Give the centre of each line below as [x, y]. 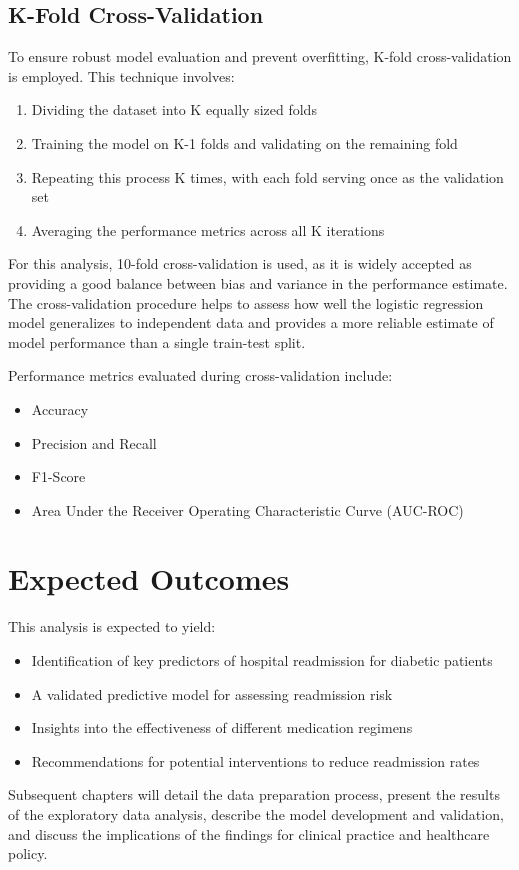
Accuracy [60, 408]
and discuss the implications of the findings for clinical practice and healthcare [249, 833]
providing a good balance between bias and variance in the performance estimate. [258, 282]
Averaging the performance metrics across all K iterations [208, 229]
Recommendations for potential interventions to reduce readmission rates [255, 760]
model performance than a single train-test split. [157, 341]
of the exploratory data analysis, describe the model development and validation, [256, 813]
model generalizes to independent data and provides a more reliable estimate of [251, 322]
